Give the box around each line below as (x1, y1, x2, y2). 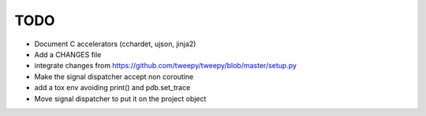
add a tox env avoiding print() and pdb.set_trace (34, 83, 191, 92)
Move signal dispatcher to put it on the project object (34, 94, 207, 103)
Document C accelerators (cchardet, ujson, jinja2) (34, 39, 196, 49)
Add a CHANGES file (34, 49, 102, 59)
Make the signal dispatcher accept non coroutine (34, 71, 194, 82)
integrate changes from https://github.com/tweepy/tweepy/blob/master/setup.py (34, 61, 297, 71)
